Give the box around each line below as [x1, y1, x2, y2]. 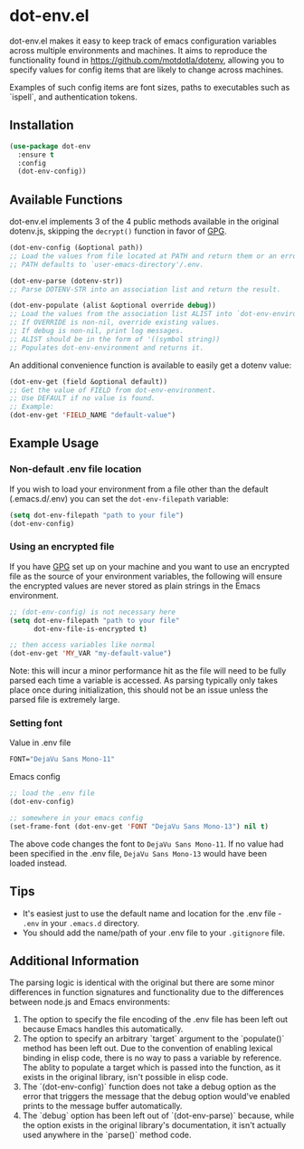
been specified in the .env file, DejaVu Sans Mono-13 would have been [9, 847, 268, 858]
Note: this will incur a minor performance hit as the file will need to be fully [9, 665, 287, 676]
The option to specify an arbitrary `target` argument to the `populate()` [22, 1033, 285, 1044]
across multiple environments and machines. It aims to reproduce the [9, 44, 268, 55]
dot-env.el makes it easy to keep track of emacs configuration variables [9, 35, 278, 46]
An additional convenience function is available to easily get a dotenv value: [9, 359, 292, 370]
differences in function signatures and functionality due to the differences [9, 987, 284, 998]
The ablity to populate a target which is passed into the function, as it [22, 1062, 281, 1073]
